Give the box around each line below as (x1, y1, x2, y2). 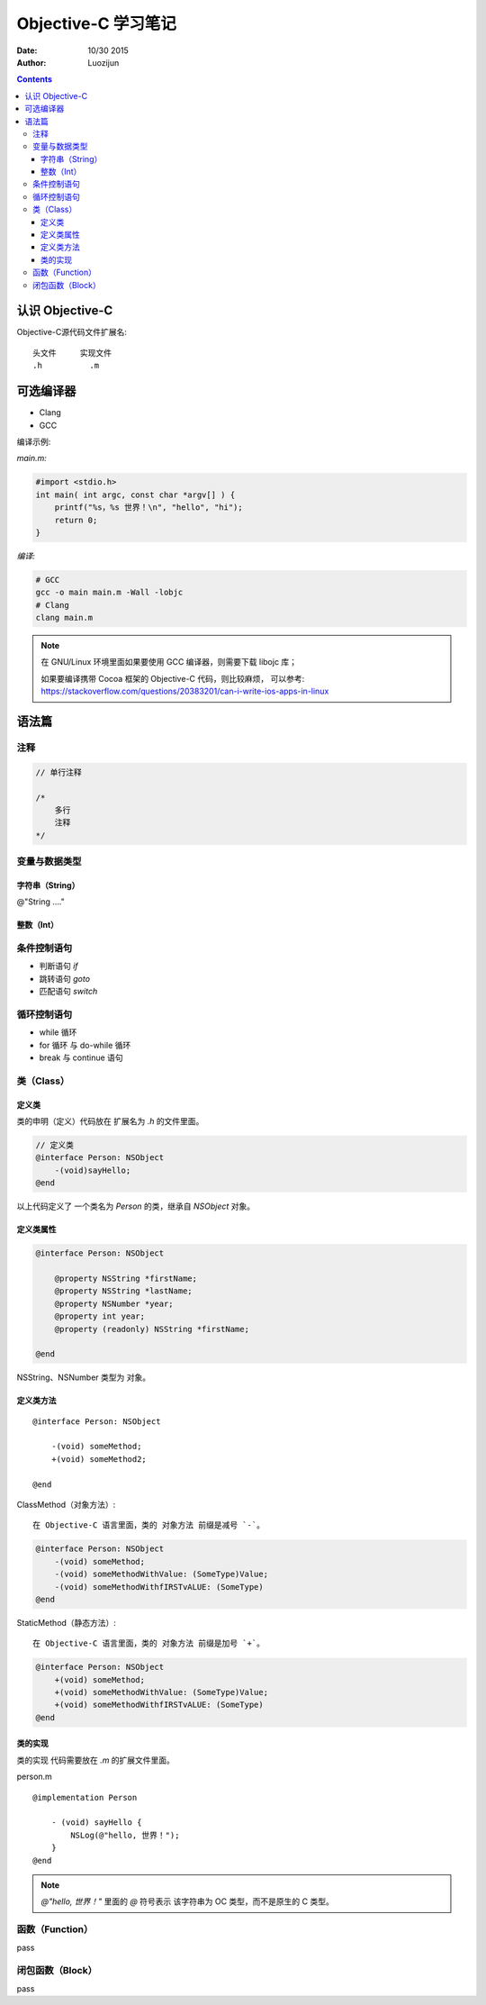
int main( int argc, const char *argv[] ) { (35, 489, 236, 500)
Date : (16, 45, 38, 56)
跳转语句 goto (39, 973, 90, 984)
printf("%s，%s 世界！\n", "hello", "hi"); (54, 503, 243, 513)
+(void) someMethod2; (50, 1454, 148, 1464)
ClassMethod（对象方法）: (16, 1500, 116, 1511)
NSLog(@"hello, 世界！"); (70, 1829, 180, 1840)
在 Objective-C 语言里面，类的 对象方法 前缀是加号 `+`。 (32, 1638, 265, 1648)
